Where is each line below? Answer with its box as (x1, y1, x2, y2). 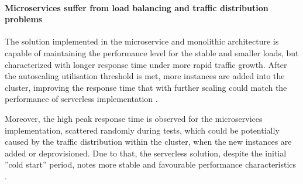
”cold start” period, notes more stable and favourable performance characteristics (5, 158, 297, 171)
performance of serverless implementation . (5, 93, 158, 105)
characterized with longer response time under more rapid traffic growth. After (5, 58, 287, 70)
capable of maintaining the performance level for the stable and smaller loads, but (5, 46, 299, 59)
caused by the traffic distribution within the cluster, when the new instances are (5, 135, 292, 148)
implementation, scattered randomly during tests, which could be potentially (5, 124, 280, 136)
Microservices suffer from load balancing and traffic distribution (5, 1, 268, 13)
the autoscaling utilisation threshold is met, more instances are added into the (5, 70, 285, 82)
